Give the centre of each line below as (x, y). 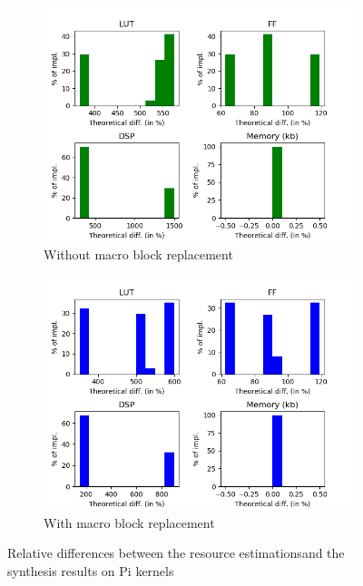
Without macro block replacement (138, 254)
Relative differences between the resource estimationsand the (176, 553)
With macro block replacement (129, 522)
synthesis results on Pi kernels (91, 570)
